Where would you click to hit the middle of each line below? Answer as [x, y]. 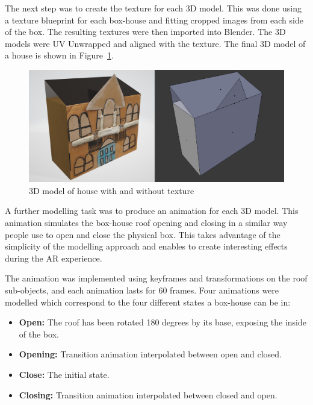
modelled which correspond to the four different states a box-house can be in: [148, 302]
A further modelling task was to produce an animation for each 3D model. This [152, 211]
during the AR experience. [54, 258]
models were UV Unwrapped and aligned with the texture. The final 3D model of [155, 43]
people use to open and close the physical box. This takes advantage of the [143, 234]
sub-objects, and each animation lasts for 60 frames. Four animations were [142, 290]
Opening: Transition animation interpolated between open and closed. [150, 354]
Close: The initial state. [64, 375]
